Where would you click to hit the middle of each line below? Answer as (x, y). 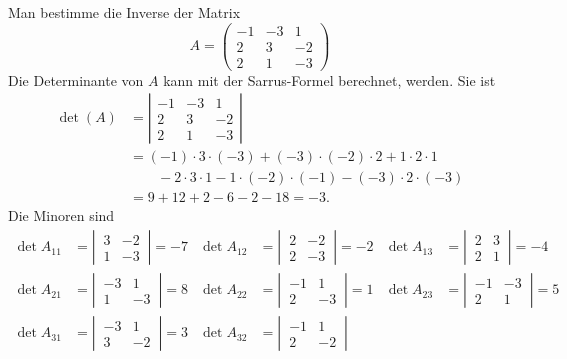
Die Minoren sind (61, 215)
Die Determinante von (76, 79)
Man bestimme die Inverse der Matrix (124, 12)
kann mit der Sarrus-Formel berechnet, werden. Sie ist (329, 79)
